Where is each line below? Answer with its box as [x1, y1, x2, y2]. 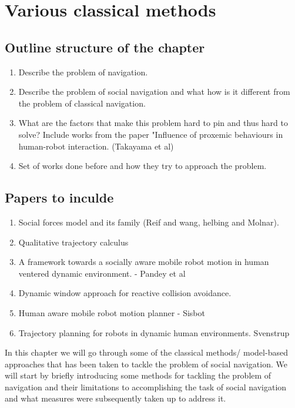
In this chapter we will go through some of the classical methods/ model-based [5, 346, 288, 359]
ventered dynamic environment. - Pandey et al [18, 267, 186, 279]
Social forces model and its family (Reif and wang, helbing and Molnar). [18, 215, 279, 228]
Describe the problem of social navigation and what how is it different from [18, 85, 290, 98]
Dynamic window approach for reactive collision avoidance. [18, 287, 232, 299]
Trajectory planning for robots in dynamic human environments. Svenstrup [18, 326, 290, 339]
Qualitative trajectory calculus [18, 235, 129, 248]
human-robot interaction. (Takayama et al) [18, 140, 174, 152]
